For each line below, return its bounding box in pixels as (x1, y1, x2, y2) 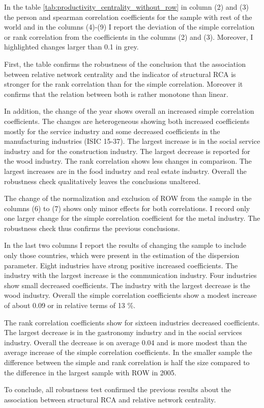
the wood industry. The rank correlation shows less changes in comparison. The (4, 156, 252, 166)
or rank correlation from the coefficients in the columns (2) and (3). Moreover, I (4, 31, 253, 42)
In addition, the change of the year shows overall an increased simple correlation (4, 106, 254, 116)
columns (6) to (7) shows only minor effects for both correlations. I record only (4, 202, 250, 213)
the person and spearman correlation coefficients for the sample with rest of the (4, 11, 252, 22)
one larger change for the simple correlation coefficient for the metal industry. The (4, 213, 260, 223)
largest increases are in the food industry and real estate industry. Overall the (4, 165, 247, 176)
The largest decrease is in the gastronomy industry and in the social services (4, 327, 242, 338)
